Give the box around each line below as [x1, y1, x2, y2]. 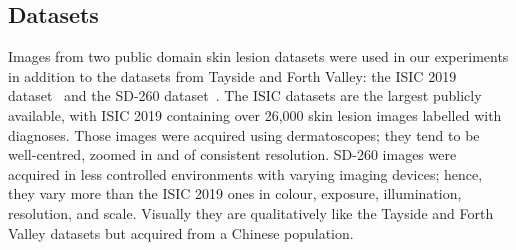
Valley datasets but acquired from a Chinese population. [8, 222, 354, 243]
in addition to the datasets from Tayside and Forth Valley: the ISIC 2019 [8, 65, 457, 86]
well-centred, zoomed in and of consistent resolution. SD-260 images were [8, 144, 457, 165]
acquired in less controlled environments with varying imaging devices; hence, [8, 163, 483, 184]
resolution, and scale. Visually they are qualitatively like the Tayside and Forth [8, 202, 494, 223]
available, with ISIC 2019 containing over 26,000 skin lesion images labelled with [8, 104, 502, 125]
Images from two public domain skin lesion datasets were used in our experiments [8, 46, 509, 67]
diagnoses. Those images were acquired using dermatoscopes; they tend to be [8, 124, 480, 145]
